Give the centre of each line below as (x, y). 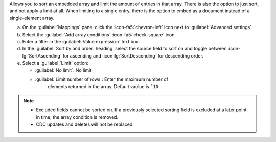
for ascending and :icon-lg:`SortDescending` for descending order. (133, 55)
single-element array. (32, 18)
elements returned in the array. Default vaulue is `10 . (104, 87)
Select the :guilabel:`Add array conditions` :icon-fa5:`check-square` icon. (99, 34)
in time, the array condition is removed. (77, 117)
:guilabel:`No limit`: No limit (63, 70)
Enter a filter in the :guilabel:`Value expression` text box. (81, 41)
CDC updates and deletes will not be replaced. (85, 124)
